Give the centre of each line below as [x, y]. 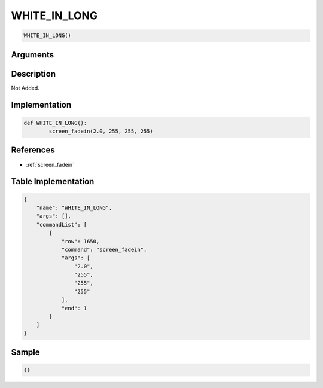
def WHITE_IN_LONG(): [55, 123]
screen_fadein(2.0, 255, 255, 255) [101, 131]
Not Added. [25, 88]
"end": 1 [74, 308]
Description [33, 74]
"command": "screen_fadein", [104, 249]
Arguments [33, 55]
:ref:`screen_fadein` [50, 164]
